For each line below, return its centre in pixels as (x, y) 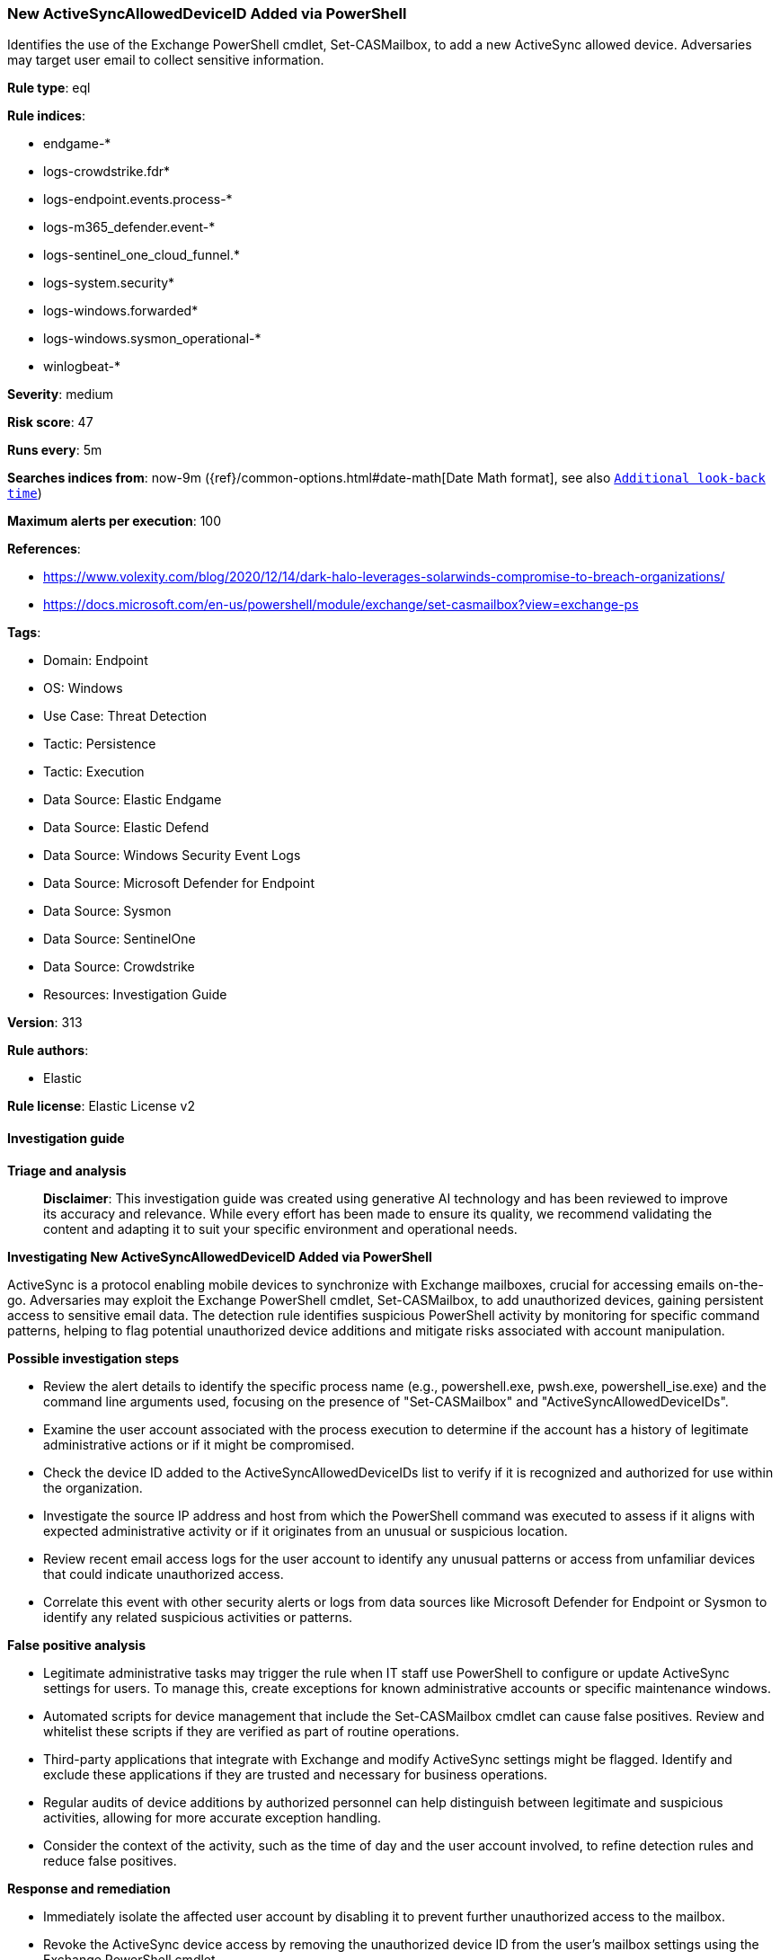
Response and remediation (89, 1888)
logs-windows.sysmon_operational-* (152, 339)
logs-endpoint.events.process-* (138, 200)
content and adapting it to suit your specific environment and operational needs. (280, 1228)
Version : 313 (45, 1023)
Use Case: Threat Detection (125, 716)
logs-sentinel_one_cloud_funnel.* (142, 255)
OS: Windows (83, 688)
